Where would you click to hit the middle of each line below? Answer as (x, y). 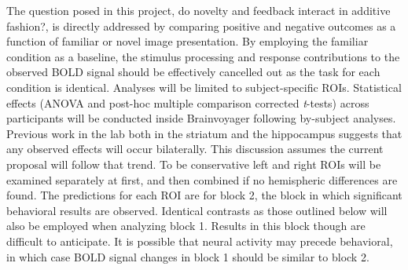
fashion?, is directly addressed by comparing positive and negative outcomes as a (201, 26)
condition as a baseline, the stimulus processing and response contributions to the (203, 56)
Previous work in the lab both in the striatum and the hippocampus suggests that (204, 133)
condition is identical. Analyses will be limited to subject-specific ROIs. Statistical (204, 87)
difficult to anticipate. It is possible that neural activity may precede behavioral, (200, 241)
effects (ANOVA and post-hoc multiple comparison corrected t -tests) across (188, 102)
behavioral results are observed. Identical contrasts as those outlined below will (197, 210)
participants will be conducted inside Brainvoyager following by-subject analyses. (201, 118)
